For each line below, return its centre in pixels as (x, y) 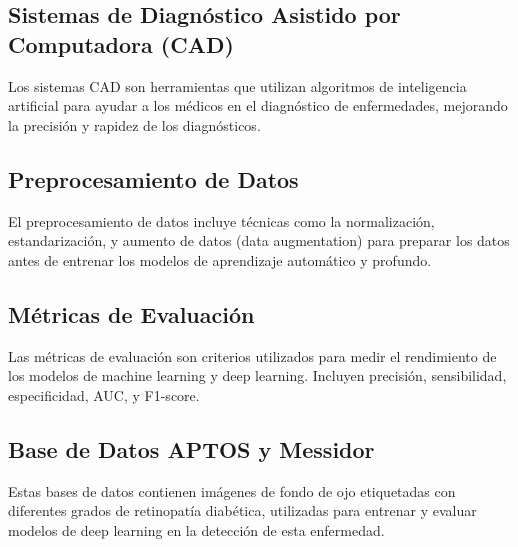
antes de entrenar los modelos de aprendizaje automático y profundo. (220, 259)
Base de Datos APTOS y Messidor (191, 448)
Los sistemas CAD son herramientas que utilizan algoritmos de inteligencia (237, 85)
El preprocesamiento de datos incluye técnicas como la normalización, (221, 220)
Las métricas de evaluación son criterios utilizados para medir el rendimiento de (252, 355)
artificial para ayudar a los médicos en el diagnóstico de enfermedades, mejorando (258, 105)
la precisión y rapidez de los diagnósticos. (134, 124)
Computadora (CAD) (121, 43)
